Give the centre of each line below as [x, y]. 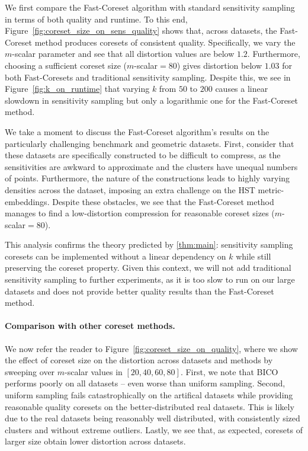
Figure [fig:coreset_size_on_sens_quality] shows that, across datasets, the [141, 31]
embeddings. [27, 201]
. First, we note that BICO [229, 371]
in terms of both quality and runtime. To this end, [96, 19]
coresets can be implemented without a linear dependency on [115, 256]
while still [254, 256]
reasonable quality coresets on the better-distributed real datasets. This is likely [150, 406]
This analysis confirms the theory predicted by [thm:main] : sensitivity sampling [149, 244]
